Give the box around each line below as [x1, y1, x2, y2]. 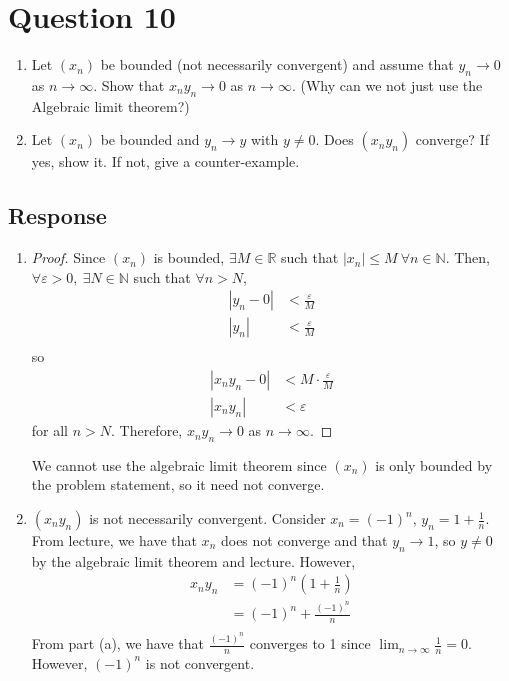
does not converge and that [220, 530, 388, 551]
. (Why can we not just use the [291, 74, 483, 95]
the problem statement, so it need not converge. [31, 474, 325, 495]
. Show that [93, 74, 165, 95]
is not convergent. [145, 652, 255, 673]
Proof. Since [31, 247, 106, 268]
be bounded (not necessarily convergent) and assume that [100, 54, 454, 75]
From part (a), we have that [31, 633, 204, 654]
